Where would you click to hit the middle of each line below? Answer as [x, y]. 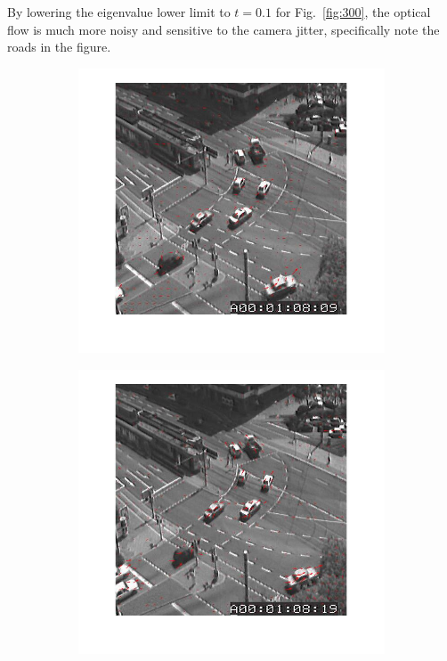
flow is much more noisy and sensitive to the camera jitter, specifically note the [223, 29]
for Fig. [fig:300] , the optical [353, 12]
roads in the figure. [59, 47]
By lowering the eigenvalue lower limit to [119, 12]
